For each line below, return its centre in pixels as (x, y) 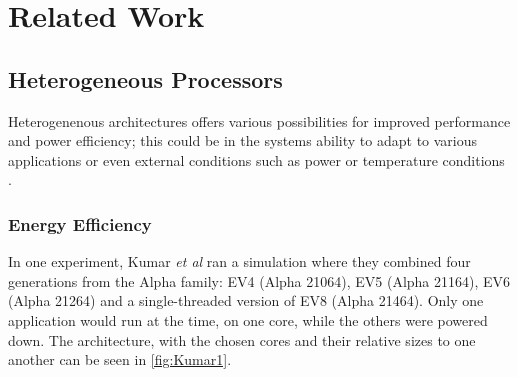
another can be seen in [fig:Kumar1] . (120, 359)
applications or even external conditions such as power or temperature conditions (256, 159)
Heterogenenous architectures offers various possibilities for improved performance (259, 120)
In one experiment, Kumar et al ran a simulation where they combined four (239, 261)
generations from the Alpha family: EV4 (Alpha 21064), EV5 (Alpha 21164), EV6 (259, 280)
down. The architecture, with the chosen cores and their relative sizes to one (242, 339)
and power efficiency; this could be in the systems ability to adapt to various (243, 140)
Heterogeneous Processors (145, 78)
